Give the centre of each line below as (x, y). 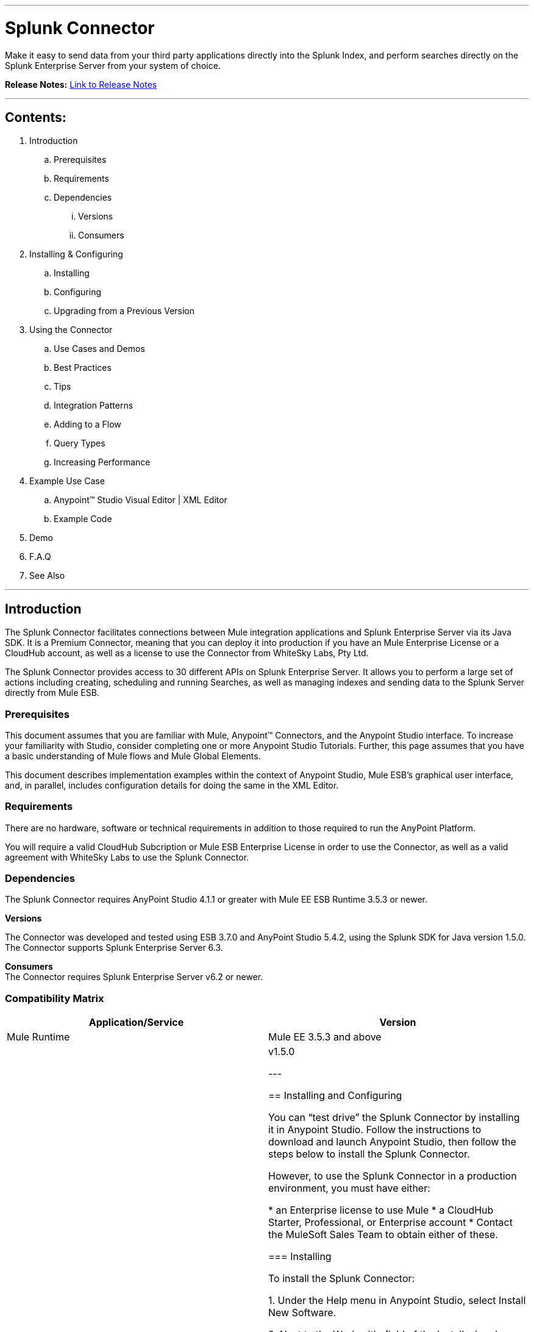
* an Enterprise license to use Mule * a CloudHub (381, 1210)
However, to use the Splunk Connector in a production (393, 1176)
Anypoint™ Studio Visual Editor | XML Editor (141, 500)
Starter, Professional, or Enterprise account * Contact (390, 1223)
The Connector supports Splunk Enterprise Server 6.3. (114, 948)
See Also (47, 576)
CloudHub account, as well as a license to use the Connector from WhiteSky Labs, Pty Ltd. (187, 653)
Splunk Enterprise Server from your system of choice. (113, 65)
